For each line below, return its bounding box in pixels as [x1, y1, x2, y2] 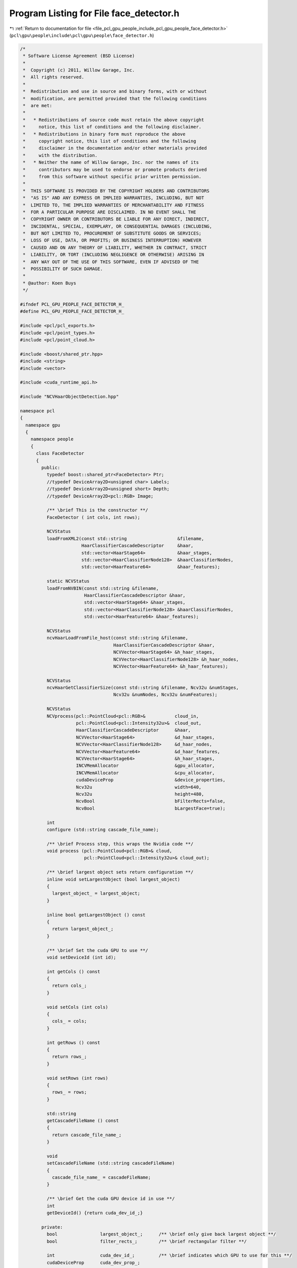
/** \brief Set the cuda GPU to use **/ [46, 947, 149, 953]
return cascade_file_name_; [52, 1132, 121, 1138]
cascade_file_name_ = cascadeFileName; [52, 1175, 151, 1180]
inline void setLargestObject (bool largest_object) [46, 876, 181, 882]
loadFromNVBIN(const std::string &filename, [46, 585, 159, 591]
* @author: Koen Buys [23, 280, 76, 286]
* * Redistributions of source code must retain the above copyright [23, 117, 204, 123]
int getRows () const [46, 1040, 101, 1045]
